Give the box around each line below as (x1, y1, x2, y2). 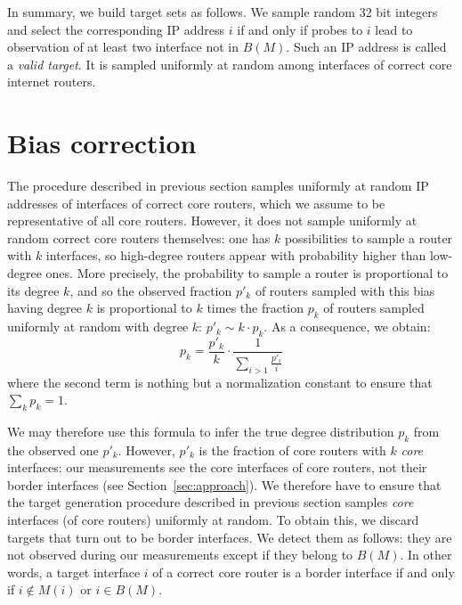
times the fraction (207, 298, 304, 317)
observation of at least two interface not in (7, 37, 239, 56)
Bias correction (7, 125, 197, 161)
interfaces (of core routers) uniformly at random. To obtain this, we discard (7, 511, 419, 529)
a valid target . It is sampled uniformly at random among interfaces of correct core (7, 54, 452, 73)
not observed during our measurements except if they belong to (7, 545, 353, 564)
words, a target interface (7, 562, 141, 581)
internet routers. (7, 72, 96, 91)
